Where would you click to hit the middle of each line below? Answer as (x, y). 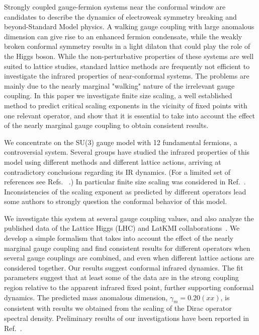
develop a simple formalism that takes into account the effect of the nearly (119, 238)
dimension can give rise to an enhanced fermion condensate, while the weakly (123, 36)
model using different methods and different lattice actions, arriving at (113, 161)
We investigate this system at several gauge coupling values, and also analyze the (129, 218)
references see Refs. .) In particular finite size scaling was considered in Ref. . (125, 182)
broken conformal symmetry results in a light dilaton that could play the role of (127, 46)
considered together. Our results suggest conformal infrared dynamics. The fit (124, 267)
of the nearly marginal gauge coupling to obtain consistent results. (106, 125)
